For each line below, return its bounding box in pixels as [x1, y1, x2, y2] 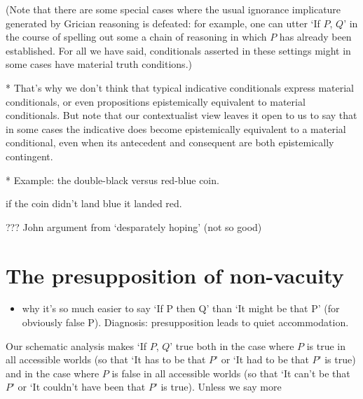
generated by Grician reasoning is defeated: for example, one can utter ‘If [6, 15, 320, 30]
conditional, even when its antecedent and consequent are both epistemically [6, 135, 334, 150]
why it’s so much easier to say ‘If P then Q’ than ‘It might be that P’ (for [22, 301, 340, 316]
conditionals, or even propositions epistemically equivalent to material [6, 94, 306, 108]
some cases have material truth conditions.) [6, 57, 192, 71]
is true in [306, 338, 346, 353]
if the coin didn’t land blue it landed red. [6, 196, 182, 211]
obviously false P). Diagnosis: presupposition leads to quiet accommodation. [22, 315, 349, 330]
